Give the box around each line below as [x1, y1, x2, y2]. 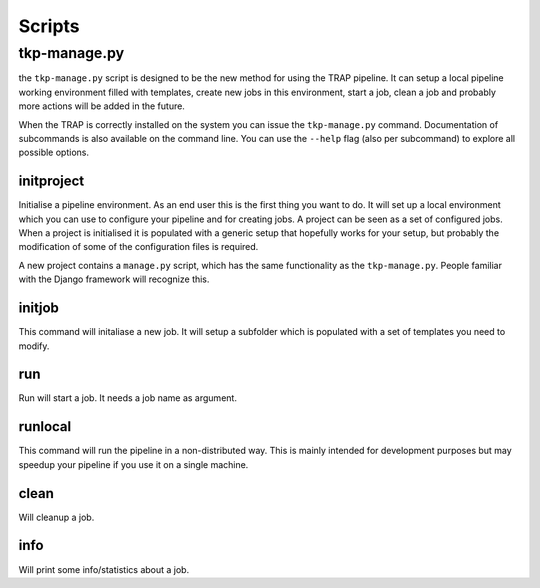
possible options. [18, 146, 90, 159]
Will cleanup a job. [18, 511, 95, 523]
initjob [18, 300, 60, 317]
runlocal [18, 418, 72, 435]
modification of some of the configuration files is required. [18, 241, 259, 253]
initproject [18, 173, 85, 190]
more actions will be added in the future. [18, 100, 185, 112]
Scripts [18, 15, 80, 37]
